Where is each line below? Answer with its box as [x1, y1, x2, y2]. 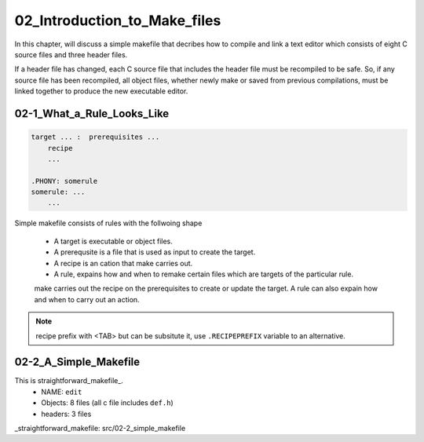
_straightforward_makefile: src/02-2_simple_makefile [14, 424, 186, 433]
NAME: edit [41, 387, 82, 396]
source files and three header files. [14, 49, 128, 59]
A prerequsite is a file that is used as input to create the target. [53, 247, 256, 257]
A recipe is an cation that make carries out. [53, 258, 193, 268]
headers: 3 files [41, 409, 92, 418]
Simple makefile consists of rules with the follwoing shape [14, 218, 203, 228]
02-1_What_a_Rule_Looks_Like [14, 107, 170, 120]
